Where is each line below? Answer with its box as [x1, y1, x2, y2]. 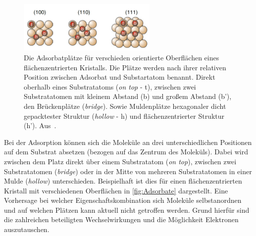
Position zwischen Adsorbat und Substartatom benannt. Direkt [24, 72, 215, 82]
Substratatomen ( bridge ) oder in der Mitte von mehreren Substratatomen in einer [4, 166, 252, 176]
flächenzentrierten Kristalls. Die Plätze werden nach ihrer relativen [24, 62, 226, 72]
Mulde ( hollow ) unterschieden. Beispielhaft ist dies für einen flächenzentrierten [4, 176, 242, 186]
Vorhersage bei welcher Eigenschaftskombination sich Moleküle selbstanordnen [4, 195, 242, 205]
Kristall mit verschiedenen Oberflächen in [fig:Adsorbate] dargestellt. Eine [4, 185, 228, 195]
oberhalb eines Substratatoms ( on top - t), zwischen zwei [24, 81, 196, 92]
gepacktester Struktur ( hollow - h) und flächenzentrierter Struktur [24, 110, 225, 121]
